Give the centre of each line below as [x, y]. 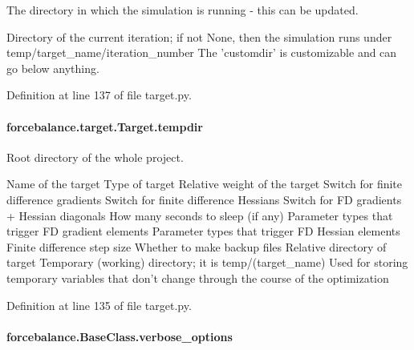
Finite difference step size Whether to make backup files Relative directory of [197, 246]
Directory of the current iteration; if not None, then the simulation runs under [199, 36]
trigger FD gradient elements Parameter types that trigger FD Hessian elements [203, 231]
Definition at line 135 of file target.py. [99, 305]
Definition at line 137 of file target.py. [99, 95]
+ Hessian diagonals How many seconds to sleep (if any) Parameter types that [200, 215]
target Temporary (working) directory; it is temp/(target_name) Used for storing [207, 262]
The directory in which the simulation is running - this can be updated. [183, 10]
